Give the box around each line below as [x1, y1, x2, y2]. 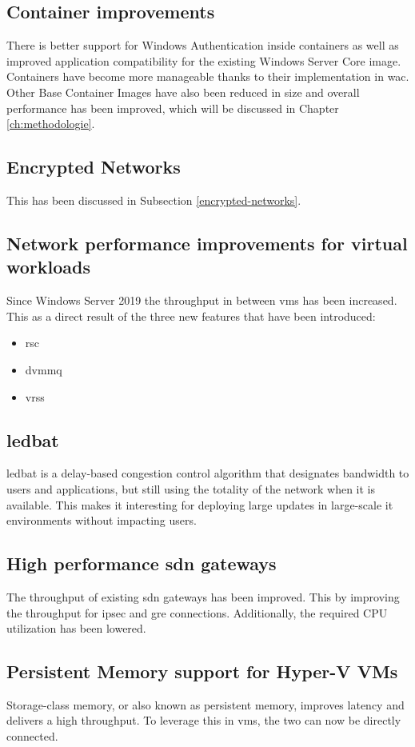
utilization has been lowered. [6, 620, 146, 637]
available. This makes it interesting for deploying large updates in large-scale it [6, 496, 393, 513]
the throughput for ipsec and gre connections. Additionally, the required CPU [6, 604, 388, 621]
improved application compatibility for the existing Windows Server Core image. [6, 52, 401, 69]
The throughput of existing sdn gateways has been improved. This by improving [6, 588, 400, 605]
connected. [6, 728, 58, 745]
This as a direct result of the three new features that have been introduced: [6, 307, 376, 324]
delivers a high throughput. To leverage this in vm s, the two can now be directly [6, 712, 401, 729]
